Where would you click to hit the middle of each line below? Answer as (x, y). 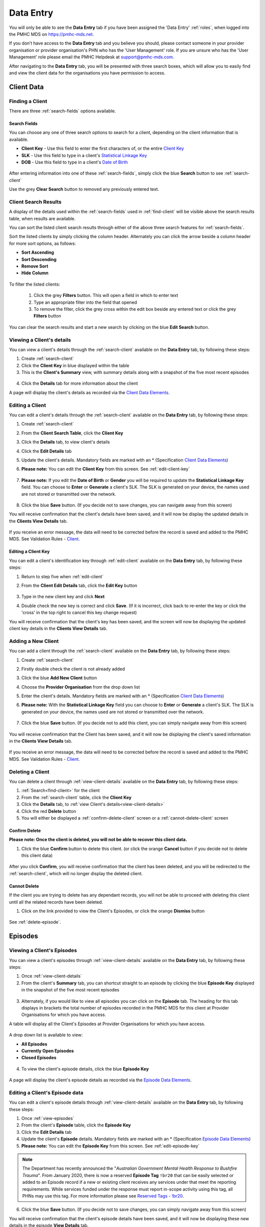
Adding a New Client (34, 641)
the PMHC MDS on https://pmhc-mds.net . (52, 34)
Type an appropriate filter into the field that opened (85, 302)
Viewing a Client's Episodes (43, 951)
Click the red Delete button (49, 811)
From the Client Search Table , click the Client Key (72, 433)
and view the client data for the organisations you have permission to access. (87, 73)
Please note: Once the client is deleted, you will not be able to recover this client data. (98, 840)
